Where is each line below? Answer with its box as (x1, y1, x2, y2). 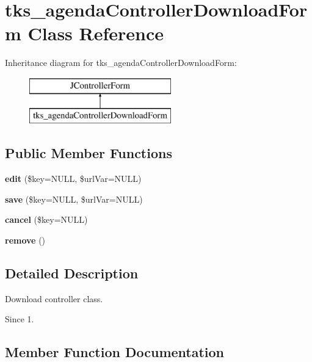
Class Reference (27, 21, 164, 46)
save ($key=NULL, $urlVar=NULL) (5, 192, 143, 205)
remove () (5, 234, 46, 247)
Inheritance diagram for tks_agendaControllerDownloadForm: (5, 56, 237, 69)
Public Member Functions (5, 143, 172, 162)
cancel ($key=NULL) (5, 213, 88, 226)
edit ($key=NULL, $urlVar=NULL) (5, 172, 142, 185)
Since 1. (5, 313, 34, 325)
